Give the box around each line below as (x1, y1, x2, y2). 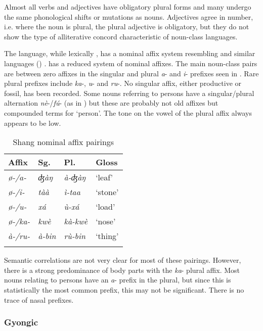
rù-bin (64, 230, 85, 242)
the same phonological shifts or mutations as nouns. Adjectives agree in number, (4, 11, 253, 22)
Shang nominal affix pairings (13, 136, 114, 148)
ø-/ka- (8, 215, 30, 227)
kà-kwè (64, 215, 88, 227)
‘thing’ (96, 230, 119, 242)
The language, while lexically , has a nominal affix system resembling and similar (4, 48, 255, 59)
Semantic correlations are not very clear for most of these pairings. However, (4, 255, 241, 265)
